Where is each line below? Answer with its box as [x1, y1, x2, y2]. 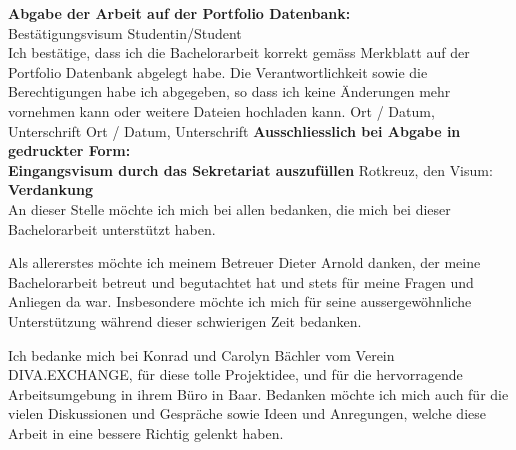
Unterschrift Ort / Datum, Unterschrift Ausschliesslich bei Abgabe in [8, 120, 461, 141]
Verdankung [8, 179, 93, 200]
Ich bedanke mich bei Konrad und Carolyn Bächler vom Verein [8, 344, 395, 365]
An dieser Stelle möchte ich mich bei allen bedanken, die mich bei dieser [8, 198, 451, 219]
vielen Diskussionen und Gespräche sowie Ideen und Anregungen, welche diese [8, 403, 486, 424]
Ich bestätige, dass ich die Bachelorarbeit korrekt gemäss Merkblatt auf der [8, 42, 470, 63]
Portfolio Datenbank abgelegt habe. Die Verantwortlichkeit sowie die [8, 61, 428, 82]
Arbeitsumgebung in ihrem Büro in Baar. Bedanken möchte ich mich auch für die [8, 383, 509, 404]
